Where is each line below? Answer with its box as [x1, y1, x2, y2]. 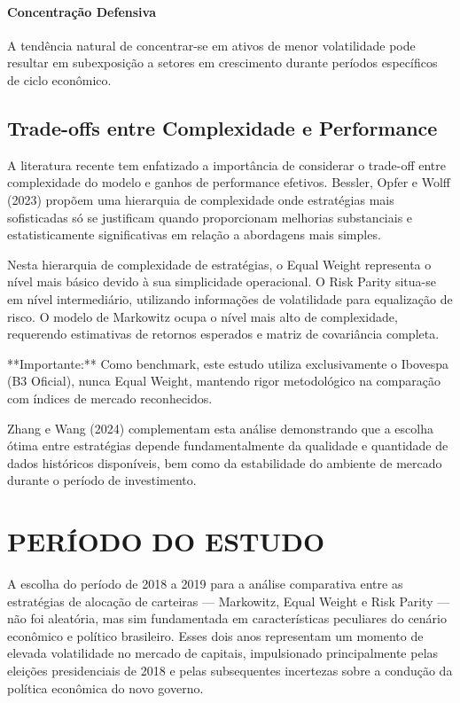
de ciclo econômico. [7, 70, 112, 89]
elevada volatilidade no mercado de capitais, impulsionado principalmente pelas [7, 644, 439, 662]
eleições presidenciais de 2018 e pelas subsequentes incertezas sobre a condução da [7, 660, 453, 679]
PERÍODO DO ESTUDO [7, 523, 325, 559]
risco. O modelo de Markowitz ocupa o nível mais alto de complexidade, [7, 307, 398, 325]
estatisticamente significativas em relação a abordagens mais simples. [7, 225, 381, 244]
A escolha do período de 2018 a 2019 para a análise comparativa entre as [7, 574, 403, 592]
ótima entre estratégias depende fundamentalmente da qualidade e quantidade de [7, 436, 448, 455]
